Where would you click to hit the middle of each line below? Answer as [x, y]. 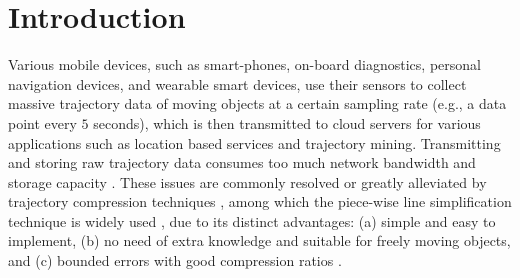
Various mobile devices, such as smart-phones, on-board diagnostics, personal [244, 64]
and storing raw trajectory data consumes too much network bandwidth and [242, 162]
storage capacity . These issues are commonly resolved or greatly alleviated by [247, 181]
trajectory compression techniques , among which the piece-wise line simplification [260, 201]
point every [42, 122]
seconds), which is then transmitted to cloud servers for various [287, 122]
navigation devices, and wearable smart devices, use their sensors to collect [237, 83]
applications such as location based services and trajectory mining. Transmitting [254, 142]
